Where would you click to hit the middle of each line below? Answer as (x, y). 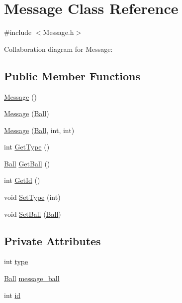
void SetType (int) (32, 197)
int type (16, 261)
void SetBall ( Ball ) (33, 214)
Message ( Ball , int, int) (39, 130)
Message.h (58, 32)
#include (18, 32)
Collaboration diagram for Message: (58, 49)
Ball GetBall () (27, 163)
